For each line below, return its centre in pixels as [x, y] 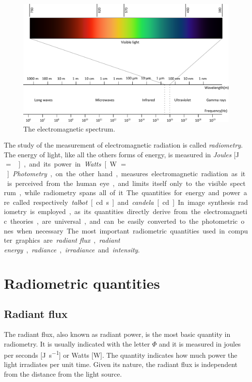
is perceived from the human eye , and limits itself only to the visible [117, 183]
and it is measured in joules [200, 343]
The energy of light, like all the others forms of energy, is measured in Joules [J [122, 154]
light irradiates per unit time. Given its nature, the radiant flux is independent [121, 364]
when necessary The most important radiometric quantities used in [121, 230]
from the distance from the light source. [63, 374]
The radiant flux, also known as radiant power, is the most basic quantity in [117, 334]
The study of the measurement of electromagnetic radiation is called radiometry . [123, 145]
